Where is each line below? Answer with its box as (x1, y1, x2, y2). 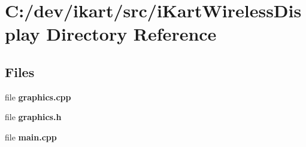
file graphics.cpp (5, 90, 71, 103)
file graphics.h (5, 111, 62, 123)
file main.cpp (5, 130, 57, 143)
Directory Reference (46, 22, 217, 46)
